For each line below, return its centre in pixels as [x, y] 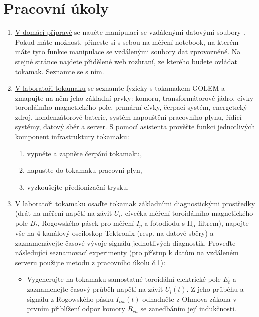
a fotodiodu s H [168, 223]
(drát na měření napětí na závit [64, 213]
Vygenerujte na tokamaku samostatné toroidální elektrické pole [124, 279]
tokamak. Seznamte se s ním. [60, 71]
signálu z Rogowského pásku [70, 298]
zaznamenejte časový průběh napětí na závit [95, 289]
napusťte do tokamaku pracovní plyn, [85, 170]
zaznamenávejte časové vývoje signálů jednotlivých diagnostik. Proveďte [125, 243]
